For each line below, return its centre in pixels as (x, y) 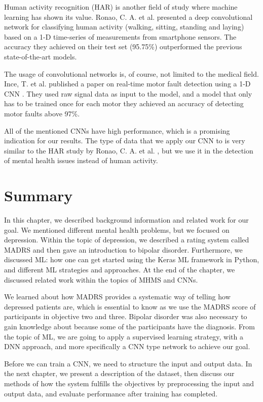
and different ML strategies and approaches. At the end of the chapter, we (120, 269)
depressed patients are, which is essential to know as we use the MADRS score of (130, 306)
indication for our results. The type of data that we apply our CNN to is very (125, 141)
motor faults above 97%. (42, 113)
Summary (39, 195)
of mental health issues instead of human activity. (81, 160)
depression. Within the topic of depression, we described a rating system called (127, 240)
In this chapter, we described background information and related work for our (126, 220)
